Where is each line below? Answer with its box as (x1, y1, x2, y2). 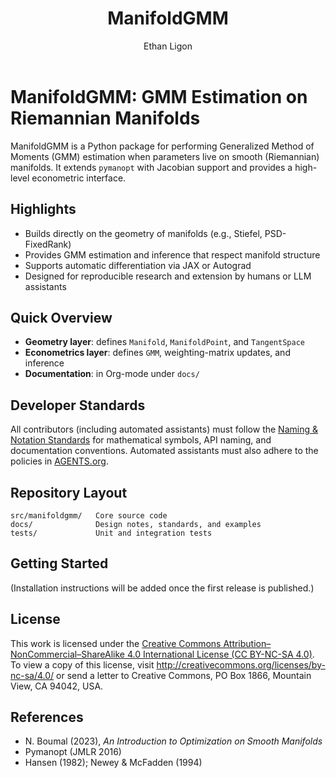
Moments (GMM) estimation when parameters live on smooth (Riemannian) (10, 150, 320, 162)
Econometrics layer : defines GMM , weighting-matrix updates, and (24, 347, 291, 359)
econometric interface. (31, 172, 127, 184)
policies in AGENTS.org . (10, 455, 109, 467)
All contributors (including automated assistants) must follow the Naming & (10, 423, 318, 436)
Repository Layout (10, 484, 128, 501)
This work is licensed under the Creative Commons (10, 637, 222, 649)
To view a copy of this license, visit (10, 658, 155, 671)
